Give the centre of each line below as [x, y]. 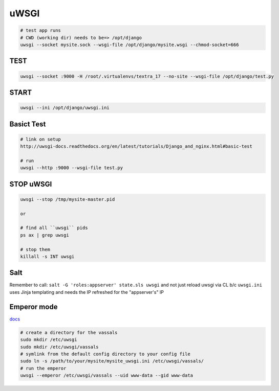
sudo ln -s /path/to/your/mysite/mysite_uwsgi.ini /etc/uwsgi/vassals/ [112, 361]
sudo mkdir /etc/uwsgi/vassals [60, 347]
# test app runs [41, 30]
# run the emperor [43, 368]
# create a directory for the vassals [69, 332]
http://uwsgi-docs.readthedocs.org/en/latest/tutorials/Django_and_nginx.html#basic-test [136, 146]
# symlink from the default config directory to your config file [105, 354]
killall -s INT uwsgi [47, 256]
